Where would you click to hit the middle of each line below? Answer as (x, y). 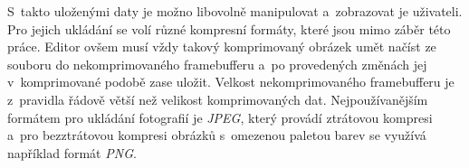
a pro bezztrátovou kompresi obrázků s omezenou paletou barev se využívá (217, 135)
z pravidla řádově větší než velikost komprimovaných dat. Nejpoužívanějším (218, 99)
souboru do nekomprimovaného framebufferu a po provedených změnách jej (217, 64)
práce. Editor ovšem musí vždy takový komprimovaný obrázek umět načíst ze (222, 47)
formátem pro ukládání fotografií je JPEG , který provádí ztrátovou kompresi (220, 117)
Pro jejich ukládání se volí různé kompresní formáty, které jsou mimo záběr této (229, 28)
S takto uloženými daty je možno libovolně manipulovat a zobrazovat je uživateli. (235, 11)
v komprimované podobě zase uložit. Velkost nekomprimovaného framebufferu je (231, 82)
